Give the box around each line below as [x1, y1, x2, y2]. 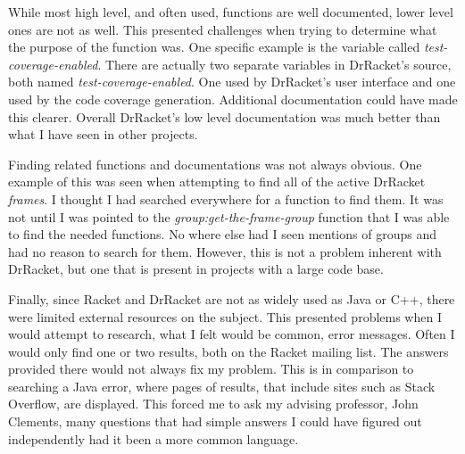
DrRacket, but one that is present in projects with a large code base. [8, 260, 384, 278]
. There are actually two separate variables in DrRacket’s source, [97, 54, 452, 73]
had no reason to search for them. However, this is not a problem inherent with [8, 242, 442, 260]
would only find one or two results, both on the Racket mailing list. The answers [8, 342, 449, 360]
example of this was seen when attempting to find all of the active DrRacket [8, 172, 426, 191]
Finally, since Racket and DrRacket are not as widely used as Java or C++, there [8, 289, 455, 308]
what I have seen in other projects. [8, 125, 198, 144]
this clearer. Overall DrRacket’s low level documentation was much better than [8, 107, 441, 126]
